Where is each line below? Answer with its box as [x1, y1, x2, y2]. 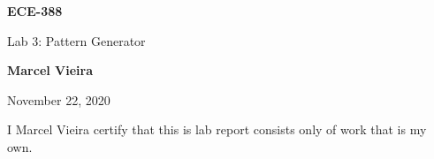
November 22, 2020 [7, 90, 110, 109]
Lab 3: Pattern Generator [7, 31, 146, 49]
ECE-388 [7, 2, 63, 19]
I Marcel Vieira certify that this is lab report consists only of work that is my [7, 120, 427, 139]
